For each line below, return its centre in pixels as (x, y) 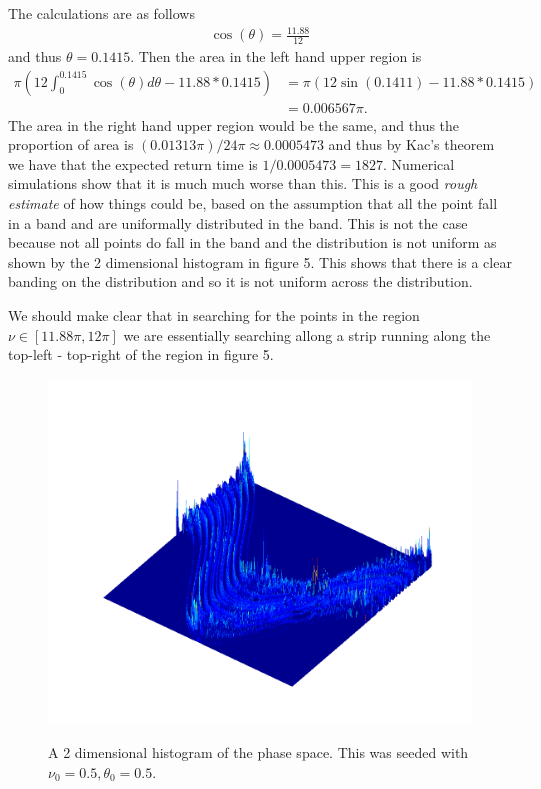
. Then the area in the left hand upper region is (276, 55)
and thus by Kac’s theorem (411, 144)
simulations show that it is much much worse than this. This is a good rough (243, 183)
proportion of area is (71, 144)
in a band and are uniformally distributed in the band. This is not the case (238, 222)
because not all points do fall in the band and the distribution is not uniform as (252, 242)
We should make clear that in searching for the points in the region (214, 314)
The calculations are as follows (101, 13)
